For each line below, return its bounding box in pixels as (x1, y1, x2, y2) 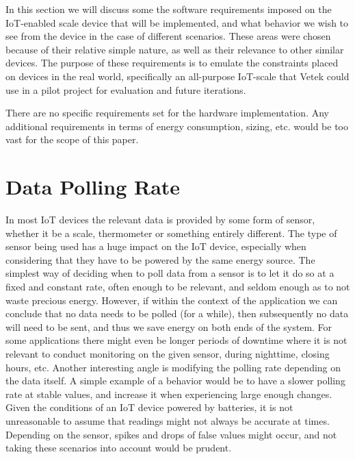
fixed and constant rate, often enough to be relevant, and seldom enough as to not (5, 280, 350, 294)
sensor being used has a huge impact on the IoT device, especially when (5, 239, 306, 253)
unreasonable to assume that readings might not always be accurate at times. (5, 413, 330, 427)
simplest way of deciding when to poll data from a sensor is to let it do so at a (5, 266, 334, 280)
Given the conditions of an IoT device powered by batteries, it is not (5, 400, 293, 414)
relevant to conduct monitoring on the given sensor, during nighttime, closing (5, 347, 330, 360)
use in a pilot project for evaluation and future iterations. (5, 82, 246, 97)
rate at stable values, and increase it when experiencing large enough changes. (5, 386, 332, 401)
